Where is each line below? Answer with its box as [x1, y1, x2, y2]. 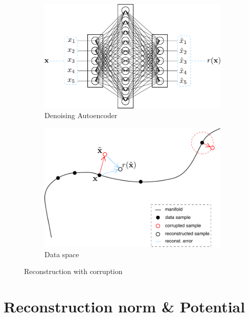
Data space [44, 248, 79, 259]
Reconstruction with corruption [24, 266, 123, 277]
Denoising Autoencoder [44, 110, 118, 121]
